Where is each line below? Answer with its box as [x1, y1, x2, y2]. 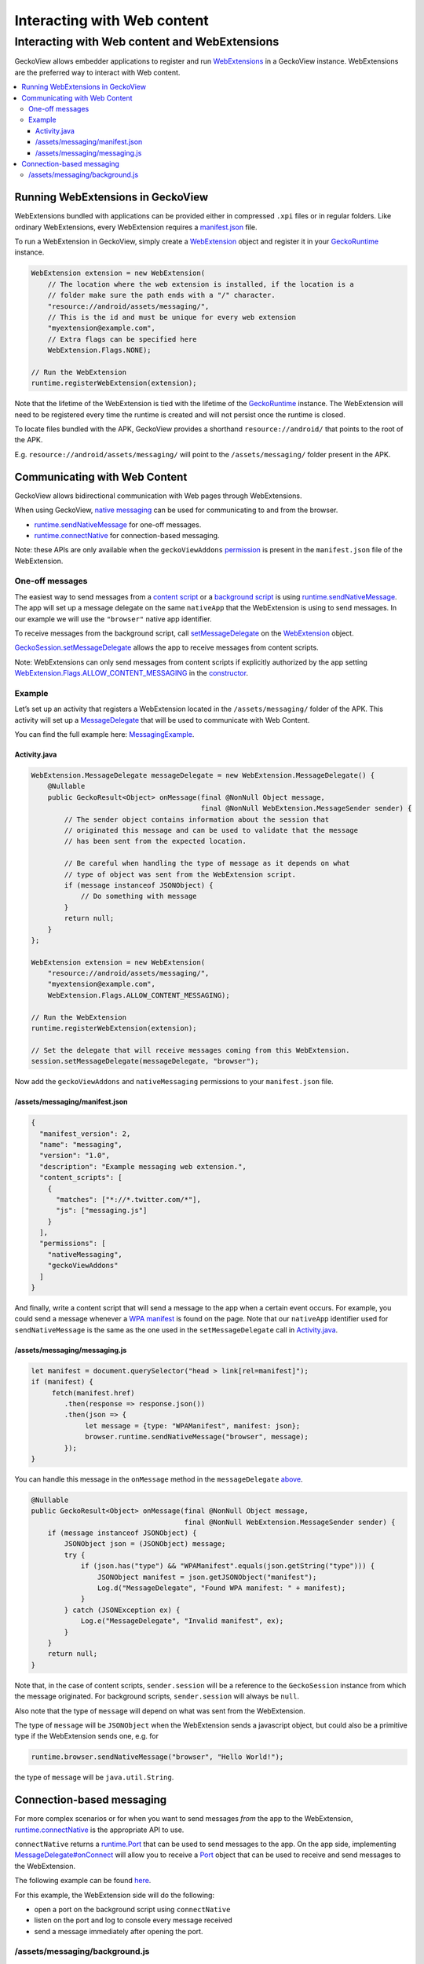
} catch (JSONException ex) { [64, 1605, 181, 1614]
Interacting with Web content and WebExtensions [14, 35, 280, 49]
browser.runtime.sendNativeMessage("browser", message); [85, 1432, 309, 1442]
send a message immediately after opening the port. [34, 1926, 203, 1936]
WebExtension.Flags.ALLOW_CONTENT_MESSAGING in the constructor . [14, 669, 249, 678]
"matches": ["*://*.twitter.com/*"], [56, 1195, 202, 1204]
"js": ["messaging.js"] [56, 1206, 148, 1215]
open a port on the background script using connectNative [34, 1904, 231, 1914]
